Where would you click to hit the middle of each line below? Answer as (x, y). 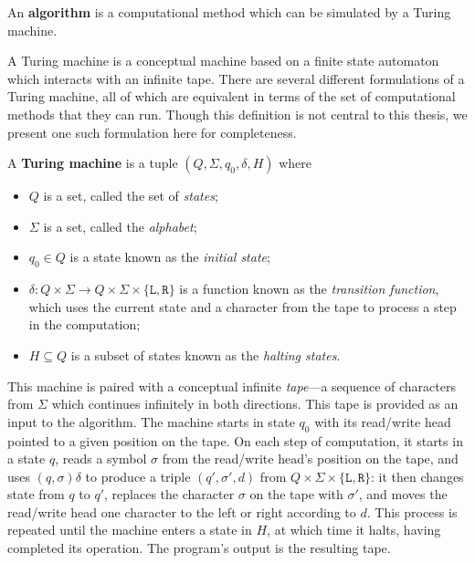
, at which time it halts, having (354, 530)
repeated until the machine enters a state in (130, 530)
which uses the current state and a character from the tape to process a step (243, 306)
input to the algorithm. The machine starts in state (151, 421)
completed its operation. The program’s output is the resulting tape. (199, 548)
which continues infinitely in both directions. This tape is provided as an (255, 404)
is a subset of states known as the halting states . (206, 354)
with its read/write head (383, 421)
